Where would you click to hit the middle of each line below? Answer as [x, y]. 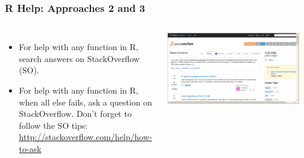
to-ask [30, 148]
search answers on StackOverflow [79, 58]
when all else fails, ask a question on [86, 102]
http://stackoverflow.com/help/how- [85, 137]
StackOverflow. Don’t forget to [75, 114]
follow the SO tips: [53, 125]
